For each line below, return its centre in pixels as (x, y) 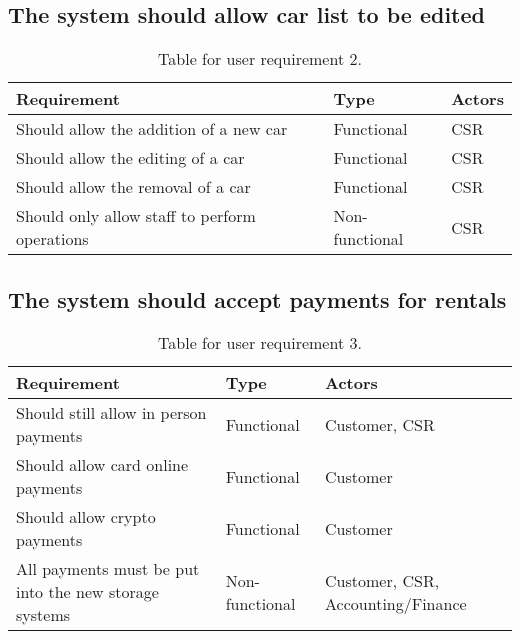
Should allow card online (102, 465)
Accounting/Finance (396, 603)
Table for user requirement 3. (260, 343)
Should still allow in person (111, 413)
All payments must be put (108, 569)
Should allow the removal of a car (133, 187)
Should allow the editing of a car (130, 158)
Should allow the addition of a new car (152, 129)
